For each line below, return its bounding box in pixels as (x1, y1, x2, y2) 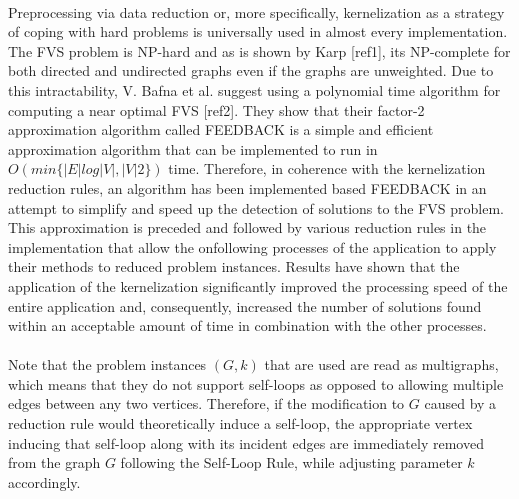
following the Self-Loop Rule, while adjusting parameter (120, 452, 463, 473)
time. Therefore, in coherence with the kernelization (168, 158, 486, 179)
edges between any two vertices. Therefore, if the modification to (8, 393, 405, 414)
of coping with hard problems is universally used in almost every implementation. (8, 21, 508, 42)
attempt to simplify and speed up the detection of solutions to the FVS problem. (8, 197, 505, 218)
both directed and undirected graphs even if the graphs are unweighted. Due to (8, 60, 494, 81)
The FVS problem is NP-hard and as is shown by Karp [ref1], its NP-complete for (8, 40, 511, 61)
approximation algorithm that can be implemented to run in (8, 138, 378, 159)
